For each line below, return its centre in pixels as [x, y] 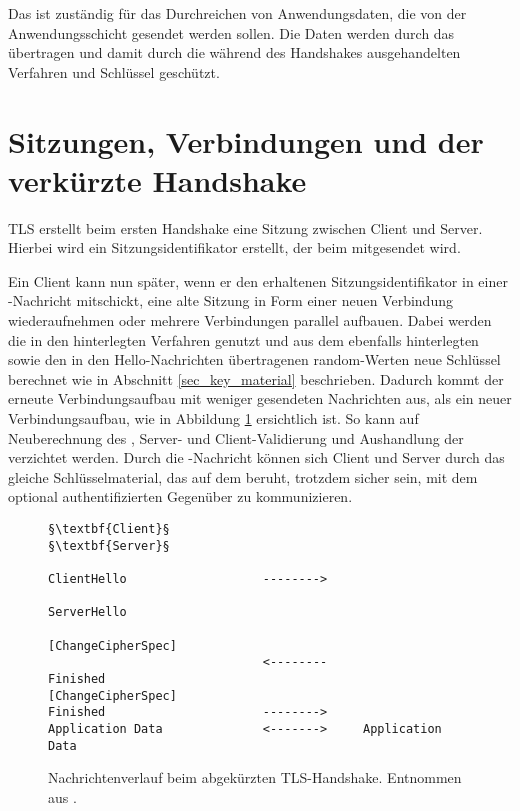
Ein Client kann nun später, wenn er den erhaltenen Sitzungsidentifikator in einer [258, 280]
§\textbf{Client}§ [109, 529]
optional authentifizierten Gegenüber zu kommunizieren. [180, 496]
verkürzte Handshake [157, 179]
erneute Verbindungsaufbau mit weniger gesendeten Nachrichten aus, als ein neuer [260, 398]
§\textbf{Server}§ [109, 545]
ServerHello [87, 612]
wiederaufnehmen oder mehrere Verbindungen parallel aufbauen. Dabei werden [250, 320]
